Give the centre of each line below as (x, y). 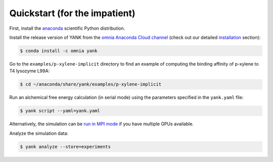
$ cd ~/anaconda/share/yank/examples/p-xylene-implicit (91, 84)
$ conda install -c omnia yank (59, 51)
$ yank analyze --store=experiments (65, 147)
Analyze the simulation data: (39, 133)
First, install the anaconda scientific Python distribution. (67, 28)
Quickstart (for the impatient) (73, 13)
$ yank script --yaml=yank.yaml (60, 111)
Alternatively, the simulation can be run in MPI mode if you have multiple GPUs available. (102, 124)
